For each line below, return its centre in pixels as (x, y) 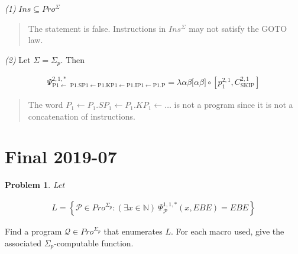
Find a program (33, 231)
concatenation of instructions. (82, 116)
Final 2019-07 (61, 156)
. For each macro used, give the (227, 231)
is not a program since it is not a (234, 105)
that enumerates (133, 231)
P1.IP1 (135, 86)
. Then (73, 59)
